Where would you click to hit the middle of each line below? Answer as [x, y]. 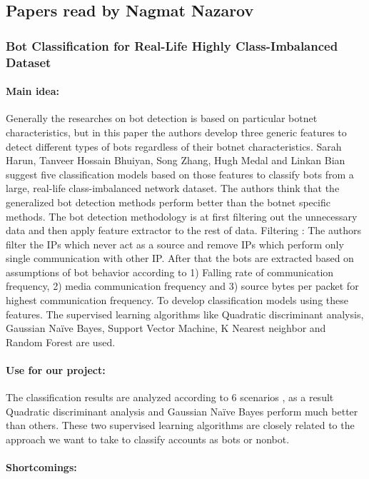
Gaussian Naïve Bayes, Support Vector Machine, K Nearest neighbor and [166, 328]
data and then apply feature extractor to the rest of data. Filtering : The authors [184, 230]
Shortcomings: [41, 467]
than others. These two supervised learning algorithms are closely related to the [180, 425]
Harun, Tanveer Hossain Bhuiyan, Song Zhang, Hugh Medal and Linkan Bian [176, 160]
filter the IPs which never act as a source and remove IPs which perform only [175, 244]
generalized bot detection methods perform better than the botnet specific [168, 202]
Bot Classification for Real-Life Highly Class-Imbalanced [172, 45]
